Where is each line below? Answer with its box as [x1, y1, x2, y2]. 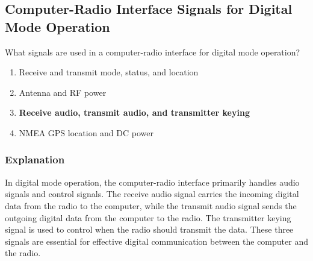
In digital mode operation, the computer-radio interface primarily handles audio [5, 175, 300, 188]
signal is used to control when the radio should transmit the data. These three [5, 223, 294, 236]
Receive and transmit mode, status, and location [19, 66, 199, 78]
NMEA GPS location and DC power [19, 126, 153, 139]
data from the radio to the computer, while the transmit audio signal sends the [5, 199, 297, 212]
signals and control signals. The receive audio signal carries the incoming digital [5, 187, 299, 200]
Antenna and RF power [19, 86, 107, 98]
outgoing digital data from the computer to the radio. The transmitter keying [5, 211, 291, 224]
